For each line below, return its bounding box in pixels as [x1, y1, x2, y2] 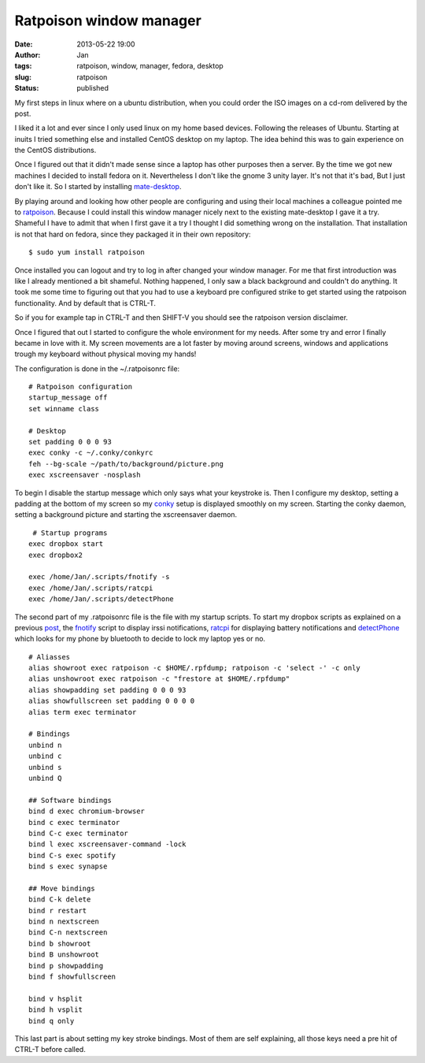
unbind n [28, 741, 62, 749]
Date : [14, 39, 33, 49]
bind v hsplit [28, 994, 83, 1003]
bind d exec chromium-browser [28, 807, 146, 816]
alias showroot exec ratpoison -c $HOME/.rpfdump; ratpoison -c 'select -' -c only [28, 663, 361, 673]
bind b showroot [28, 938, 91, 948]
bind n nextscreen [28, 917, 100, 926]
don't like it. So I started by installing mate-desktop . [14, 182, 182, 191]
